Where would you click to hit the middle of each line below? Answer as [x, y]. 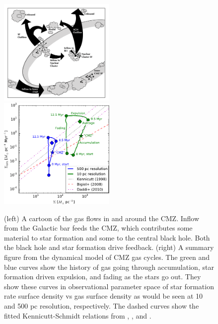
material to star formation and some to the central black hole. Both [107, 237]
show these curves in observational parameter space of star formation [109, 286]
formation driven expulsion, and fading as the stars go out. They [103, 277]
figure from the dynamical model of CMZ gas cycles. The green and [107, 257]
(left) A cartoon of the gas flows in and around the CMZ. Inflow [102, 218]
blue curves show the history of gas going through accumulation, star [109, 267]
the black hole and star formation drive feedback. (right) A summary [109, 247]
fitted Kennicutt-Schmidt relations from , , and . [78, 315]
